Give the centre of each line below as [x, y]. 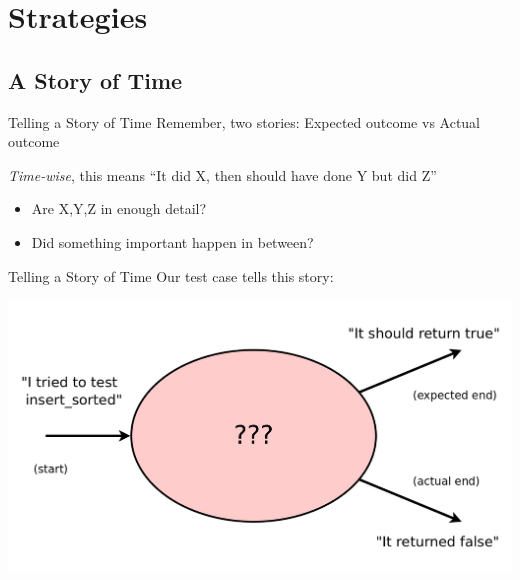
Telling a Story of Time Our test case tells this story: [171, 275]
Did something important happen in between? [172, 241]
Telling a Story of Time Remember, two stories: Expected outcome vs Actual [244, 121]
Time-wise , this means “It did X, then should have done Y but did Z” [222, 174]
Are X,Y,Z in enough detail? [119, 208]
